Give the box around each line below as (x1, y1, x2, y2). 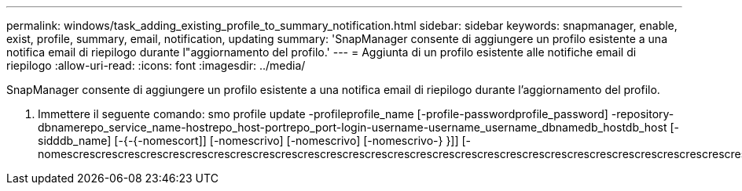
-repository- (611, 107, 674, 121)
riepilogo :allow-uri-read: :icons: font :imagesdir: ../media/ (6, 59, 306, 72)
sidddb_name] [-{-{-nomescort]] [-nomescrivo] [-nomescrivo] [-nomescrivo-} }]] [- (38, 134, 472, 147)
